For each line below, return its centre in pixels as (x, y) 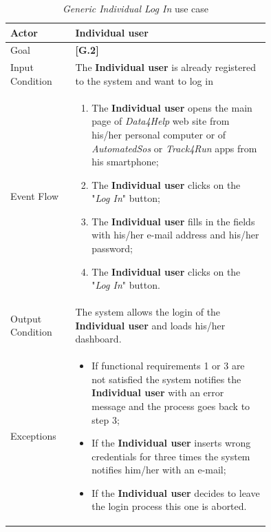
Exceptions (33, 436)
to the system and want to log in (144, 80)
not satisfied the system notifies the (166, 379)
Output (26, 318)
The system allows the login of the (148, 312)
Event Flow (34, 196)
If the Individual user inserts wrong (171, 443)
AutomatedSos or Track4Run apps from (174, 148)
